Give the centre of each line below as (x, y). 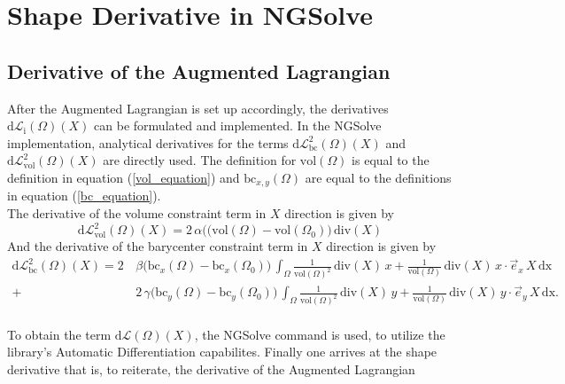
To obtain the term (59, 334)
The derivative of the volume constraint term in (137, 213)
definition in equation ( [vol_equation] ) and (124, 177)
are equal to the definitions (378, 177)
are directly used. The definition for (200, 160)
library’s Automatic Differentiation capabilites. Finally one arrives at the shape (222, 352)
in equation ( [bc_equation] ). (84, 196)
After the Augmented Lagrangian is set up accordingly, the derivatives (198, 108)
